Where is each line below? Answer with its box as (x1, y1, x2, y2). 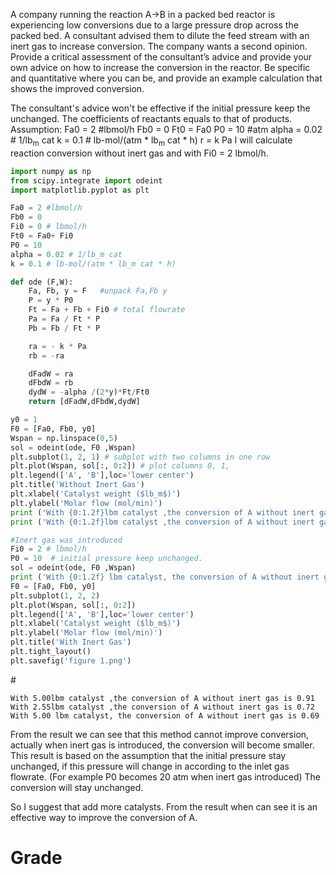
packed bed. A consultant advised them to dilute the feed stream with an (10, 30, 310, 41)
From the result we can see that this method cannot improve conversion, (10, 728, 310, 740)
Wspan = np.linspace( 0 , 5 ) (10, 433, 118, 443)
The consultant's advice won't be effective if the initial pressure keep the (10, 102, 311, 114)
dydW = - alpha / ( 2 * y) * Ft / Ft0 (28, 387, 150, 398)
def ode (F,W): (10, 277, 74, 287)
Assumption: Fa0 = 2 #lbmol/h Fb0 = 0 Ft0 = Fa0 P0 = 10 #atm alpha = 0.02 (10, 124, 323, 135)
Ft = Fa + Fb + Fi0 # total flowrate (28, 305, 186, 315)
